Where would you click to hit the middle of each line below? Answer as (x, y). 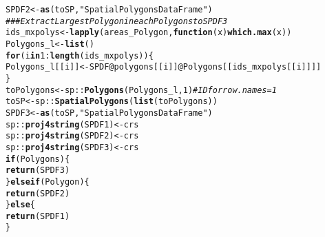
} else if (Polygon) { (48, 182)
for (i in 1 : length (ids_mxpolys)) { (80, 55)
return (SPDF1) (38, 216)
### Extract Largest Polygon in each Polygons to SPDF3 (117, 21)
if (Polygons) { (38, 159)
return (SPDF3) (38, 171)
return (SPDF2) (38, 193)
